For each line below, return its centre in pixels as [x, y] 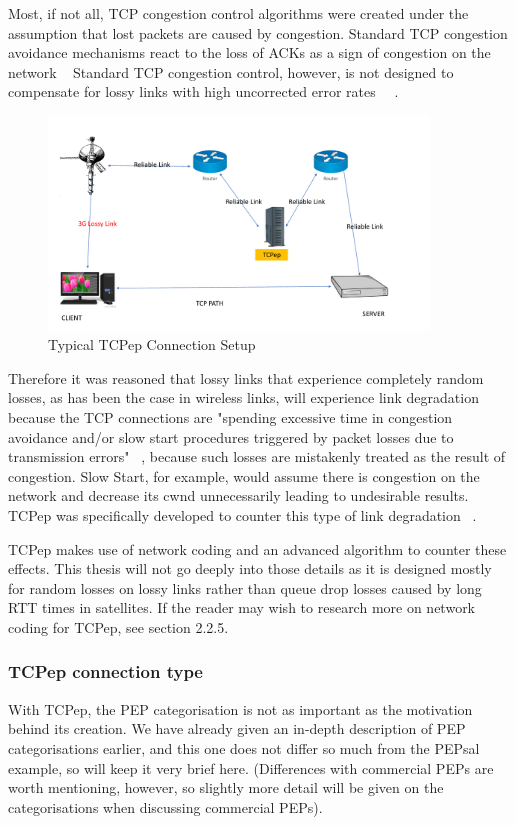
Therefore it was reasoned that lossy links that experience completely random [246, 377]
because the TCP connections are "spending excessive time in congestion [230, 416]
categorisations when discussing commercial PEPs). [165, 806]
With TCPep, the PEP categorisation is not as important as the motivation [240, 708]
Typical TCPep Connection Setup [152, 344]
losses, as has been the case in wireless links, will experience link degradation [243, 397]
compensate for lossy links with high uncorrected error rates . [203, 91]
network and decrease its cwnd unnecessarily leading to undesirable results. [238, 495]
